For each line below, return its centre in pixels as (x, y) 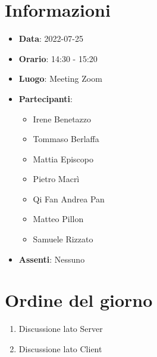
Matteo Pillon (58, 219)
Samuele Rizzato (63, 239)
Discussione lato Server (61, 329)
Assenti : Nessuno (52, 259)
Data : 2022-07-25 (51, 39)
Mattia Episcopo (63, 159)
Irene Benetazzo (62, 119)
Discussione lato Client (60, 348)
